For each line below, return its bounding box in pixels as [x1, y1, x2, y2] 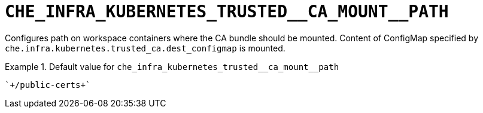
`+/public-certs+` [5, 80, 91, 90]
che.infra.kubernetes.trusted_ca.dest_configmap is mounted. [5, 42, 285, 53]
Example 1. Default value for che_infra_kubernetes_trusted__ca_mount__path [5, 61, 339, 72]
